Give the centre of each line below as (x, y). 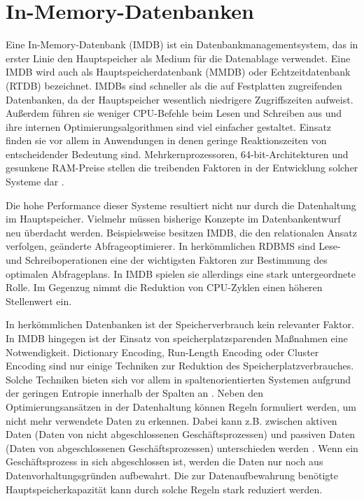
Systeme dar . (35, 182)
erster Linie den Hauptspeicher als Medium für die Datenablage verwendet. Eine (178, 58)
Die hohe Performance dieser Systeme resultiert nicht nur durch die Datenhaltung (181, 205)
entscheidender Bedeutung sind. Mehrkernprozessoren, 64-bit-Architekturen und (177, 154)
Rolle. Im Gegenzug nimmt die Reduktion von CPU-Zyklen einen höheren (164, 287)
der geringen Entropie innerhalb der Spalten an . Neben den (134, 393)
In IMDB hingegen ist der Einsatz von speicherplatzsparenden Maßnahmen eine (177, 338)
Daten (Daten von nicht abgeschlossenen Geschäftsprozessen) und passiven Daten (181, 434)
